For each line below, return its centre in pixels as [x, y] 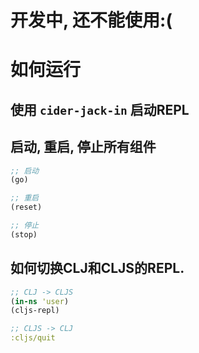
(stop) [24, 234]
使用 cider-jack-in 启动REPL [100, 109]
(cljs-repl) [35, 311]
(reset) [26, 207]
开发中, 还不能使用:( [91, 20]
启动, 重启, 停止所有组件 [83, 147]
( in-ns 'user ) [40, 301]
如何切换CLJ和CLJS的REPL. [97, 268]
